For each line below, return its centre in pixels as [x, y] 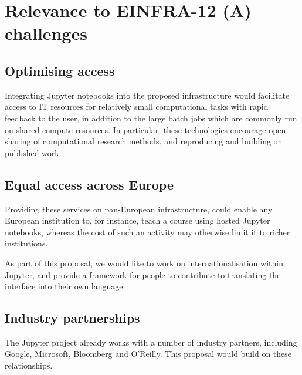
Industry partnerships [72, 318]
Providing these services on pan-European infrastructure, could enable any [139, 209]
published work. [33, 152]
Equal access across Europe [89, 184]
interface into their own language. [65, 286]
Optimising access [60, 70]
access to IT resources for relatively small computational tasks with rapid [137, 107]
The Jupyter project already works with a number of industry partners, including [151, 342]
